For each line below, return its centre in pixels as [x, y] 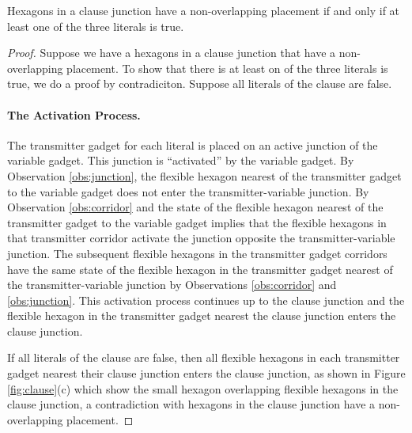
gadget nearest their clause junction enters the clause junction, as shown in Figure [206, 373]
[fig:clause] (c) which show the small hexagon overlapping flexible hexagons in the [203, 388]
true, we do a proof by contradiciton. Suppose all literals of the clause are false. [200, 84]
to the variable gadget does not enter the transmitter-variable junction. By [188, 191]
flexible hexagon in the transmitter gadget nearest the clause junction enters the [202, 315]
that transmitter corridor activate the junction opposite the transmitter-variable [201, 238]
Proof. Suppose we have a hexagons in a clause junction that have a [172, 53]
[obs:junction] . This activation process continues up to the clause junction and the [206, 300]
